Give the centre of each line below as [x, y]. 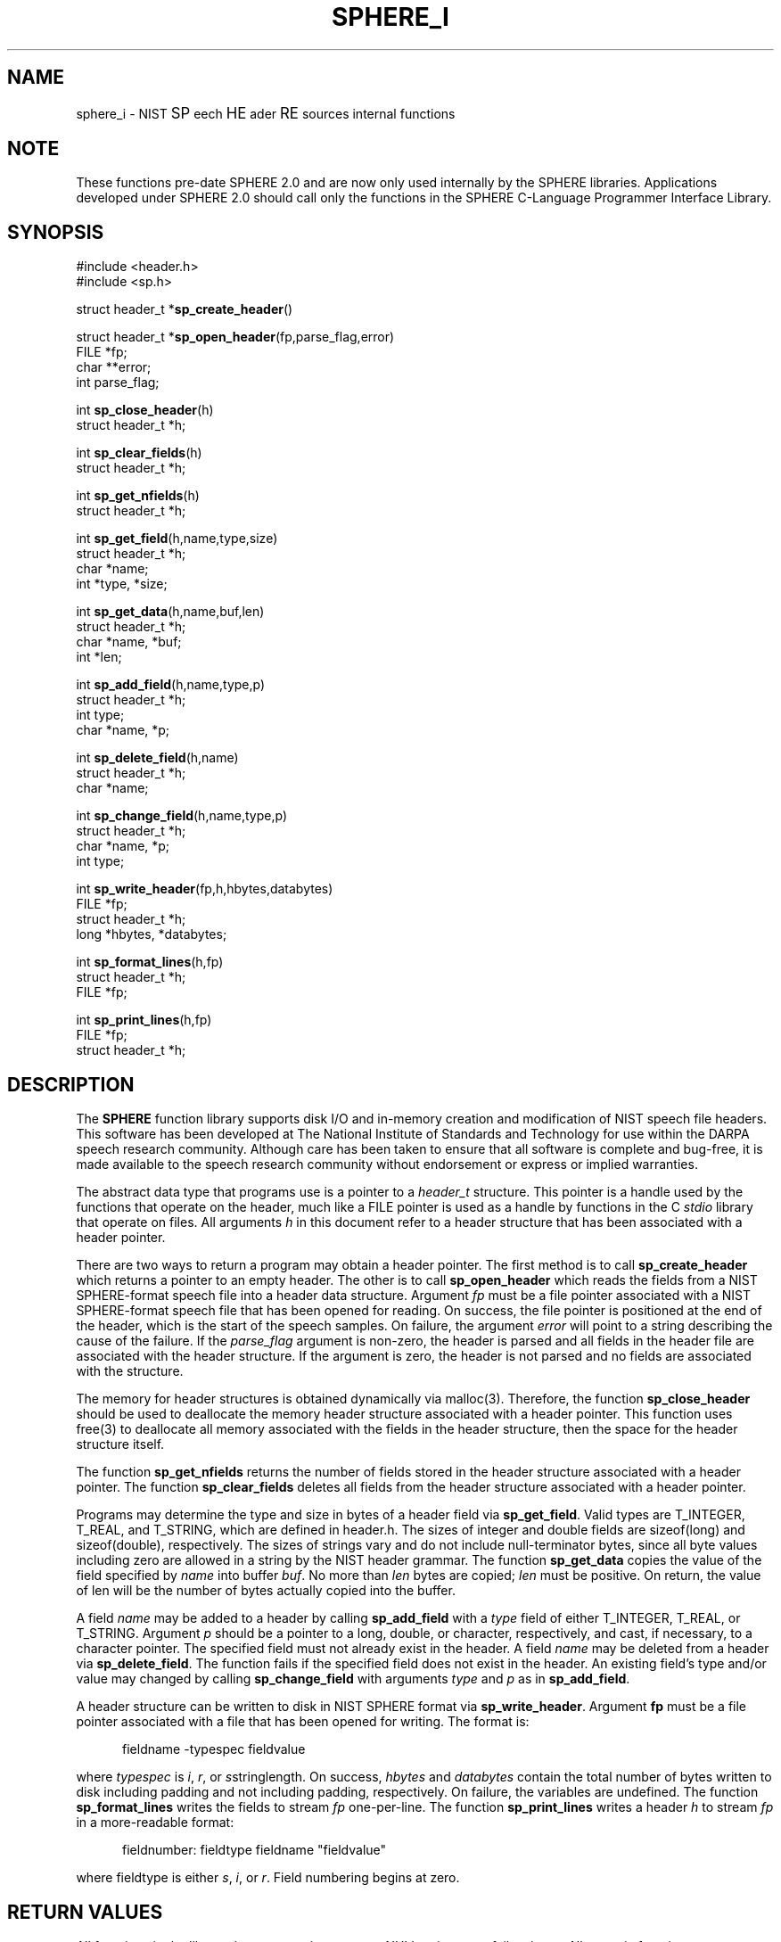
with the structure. [130, 1371]
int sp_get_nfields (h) [138, 496]
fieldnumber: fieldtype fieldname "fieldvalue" [255, 1850]
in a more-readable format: [155, 1823]
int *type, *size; [122, 584]
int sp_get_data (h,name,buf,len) [170, 612]
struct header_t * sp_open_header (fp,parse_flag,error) [235, 337]
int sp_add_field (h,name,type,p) [171, 685]
